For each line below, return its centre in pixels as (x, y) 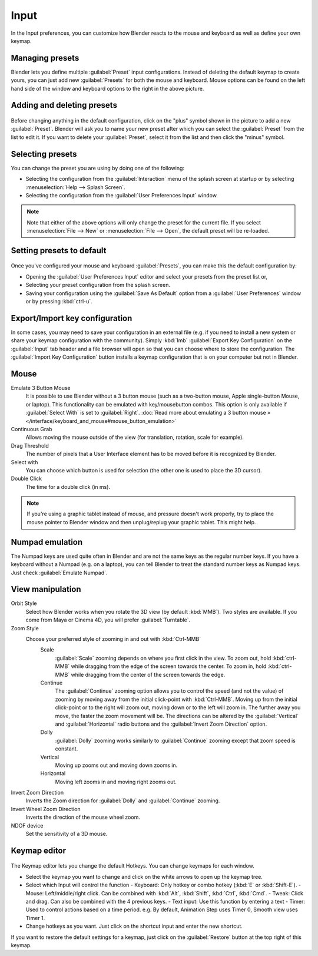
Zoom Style (25, 628)
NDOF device (27, 825)
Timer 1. (35, 918)
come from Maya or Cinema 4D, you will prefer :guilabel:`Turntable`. (108, 620)
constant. (67, 749)
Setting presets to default (59, 250)
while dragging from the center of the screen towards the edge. (148, 674)
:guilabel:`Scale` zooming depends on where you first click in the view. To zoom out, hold (163, 658)
